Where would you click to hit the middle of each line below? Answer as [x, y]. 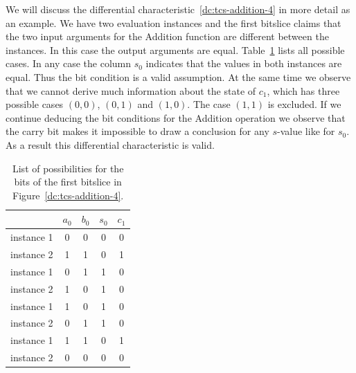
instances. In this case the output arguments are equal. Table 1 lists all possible [175, 49]
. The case [209, 104]
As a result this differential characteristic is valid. [110, 144]
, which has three [303, 90]
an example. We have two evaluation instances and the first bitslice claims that [173, 22]
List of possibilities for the [68, 168]
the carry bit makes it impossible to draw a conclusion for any [137, 131]
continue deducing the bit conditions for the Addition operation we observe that [176, 117]
